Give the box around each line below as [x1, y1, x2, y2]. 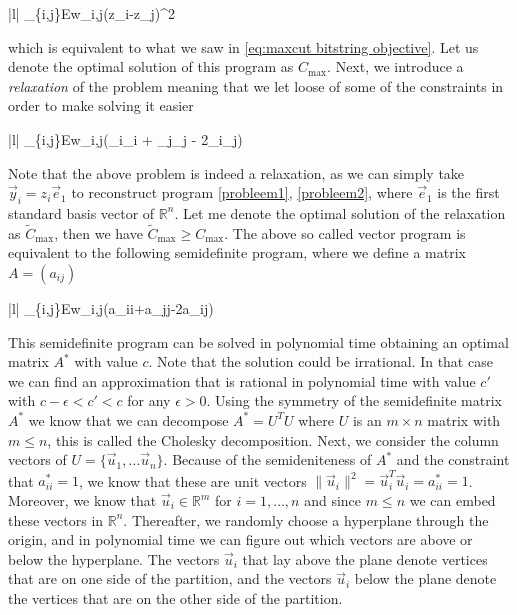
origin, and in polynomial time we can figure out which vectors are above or [8, 529, 473, 550]
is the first [437, 182, 500, 203]
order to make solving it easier [8, 95, 194, 116]
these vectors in [8, 509, 104, 530]
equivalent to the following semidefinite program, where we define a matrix [8, 242, 466, 263]
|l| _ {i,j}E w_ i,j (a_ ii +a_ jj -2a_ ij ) [8, 297, 214, 318]
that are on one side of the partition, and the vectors [8, 568, 332, 589]
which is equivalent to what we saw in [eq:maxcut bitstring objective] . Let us [8, 36, 479, 57]
